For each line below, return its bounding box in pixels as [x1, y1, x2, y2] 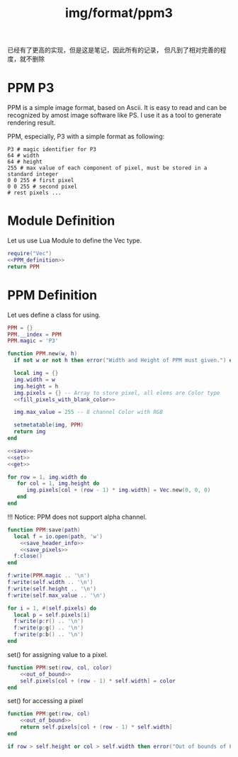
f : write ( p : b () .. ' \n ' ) [13, 631, 84, 639]
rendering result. [7, 118, 56, 127]
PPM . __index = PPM [7, 331, 62, 338]
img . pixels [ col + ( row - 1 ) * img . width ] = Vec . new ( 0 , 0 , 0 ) [25, 487, 211, 494]
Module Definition [7, 213, 115, 229]
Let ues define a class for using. [7, 310, 101, 319]
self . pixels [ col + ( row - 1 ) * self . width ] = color [20, 677, 176, 685]
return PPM [7, 263, 40, 270]
